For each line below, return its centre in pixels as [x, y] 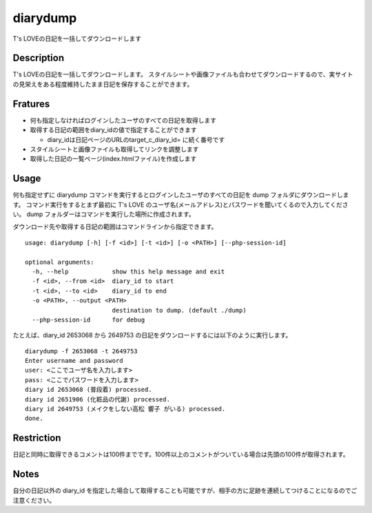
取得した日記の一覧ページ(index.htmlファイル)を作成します [113, 159]
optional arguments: [60, 262]
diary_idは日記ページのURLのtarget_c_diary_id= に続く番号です [136, 139]
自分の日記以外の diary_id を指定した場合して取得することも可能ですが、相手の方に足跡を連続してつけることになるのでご [185, 491]
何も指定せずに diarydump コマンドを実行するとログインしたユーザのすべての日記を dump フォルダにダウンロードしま [181, 195]
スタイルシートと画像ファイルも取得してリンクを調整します [114, 149]
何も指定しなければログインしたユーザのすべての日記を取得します [123, 120]
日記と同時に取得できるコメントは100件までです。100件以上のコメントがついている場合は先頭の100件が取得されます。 [181, 454]
